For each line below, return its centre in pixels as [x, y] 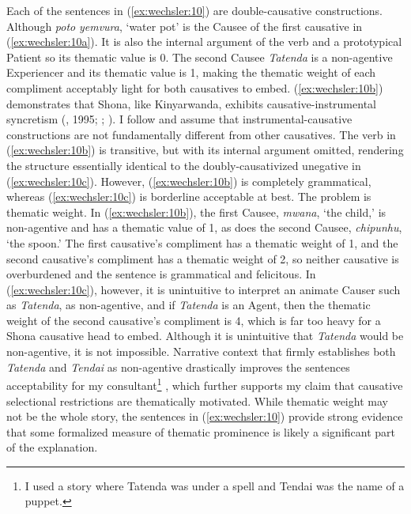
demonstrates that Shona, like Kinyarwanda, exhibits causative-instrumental [191, 103]
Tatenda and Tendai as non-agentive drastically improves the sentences [178, 367]
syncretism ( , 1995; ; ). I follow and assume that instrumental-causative [179, 119]
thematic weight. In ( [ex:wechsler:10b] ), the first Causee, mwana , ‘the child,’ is [196, 212]
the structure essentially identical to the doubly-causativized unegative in [184, 165]
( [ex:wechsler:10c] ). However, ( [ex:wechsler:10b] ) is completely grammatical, [189, 181]
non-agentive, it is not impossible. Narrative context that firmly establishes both [201, 351]
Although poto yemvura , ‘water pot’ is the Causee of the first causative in [185, 26]
